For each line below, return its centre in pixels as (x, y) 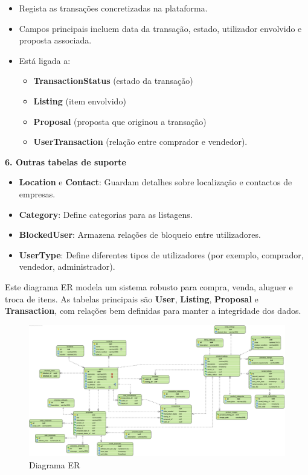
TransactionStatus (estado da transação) (113, 81)
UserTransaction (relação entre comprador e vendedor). (140, 142)
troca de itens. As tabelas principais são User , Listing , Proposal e (132, 298)
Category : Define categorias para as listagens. (106, 214)
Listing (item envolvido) (80, 100)
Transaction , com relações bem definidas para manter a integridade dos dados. (153, 311)
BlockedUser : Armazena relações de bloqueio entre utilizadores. (140, 234)
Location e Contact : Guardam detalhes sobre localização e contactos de (156, 182)
